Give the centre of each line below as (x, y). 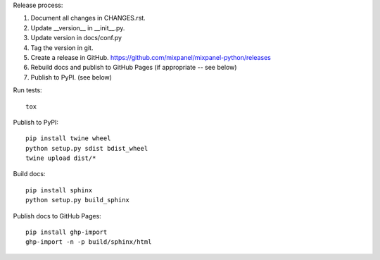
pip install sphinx (59, 190)
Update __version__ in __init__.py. (78, 27)
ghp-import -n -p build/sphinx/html (89, 242)
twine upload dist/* (61, 158)
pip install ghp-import (66, 232)
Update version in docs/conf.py (76, 38)
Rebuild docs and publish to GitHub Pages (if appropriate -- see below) (134, 68)
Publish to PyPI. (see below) (71, 77)
